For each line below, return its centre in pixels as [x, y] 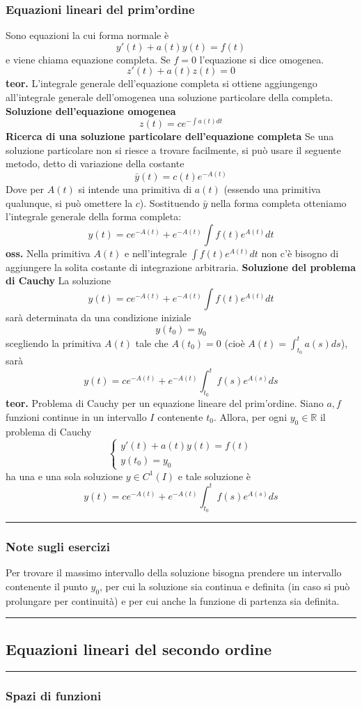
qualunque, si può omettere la [69, 202]
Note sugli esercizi [58, 546]
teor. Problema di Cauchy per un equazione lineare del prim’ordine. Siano [165, 403]
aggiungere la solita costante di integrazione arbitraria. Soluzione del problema [181, 267]
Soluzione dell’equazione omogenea [91, 110]
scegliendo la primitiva [54, 343]
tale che [152, 343]
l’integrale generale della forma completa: [94, 216]
